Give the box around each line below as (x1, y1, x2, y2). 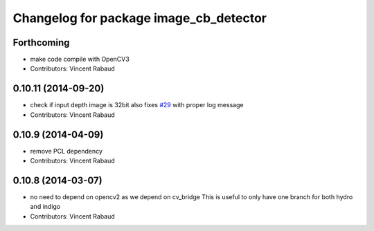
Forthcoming (12, 37, 70, 48)
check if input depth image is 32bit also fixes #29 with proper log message (30, 101, 244, 109)
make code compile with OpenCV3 (30, 55, 130, 64)
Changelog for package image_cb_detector (12, 10, 267, 26)
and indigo (30, 203, 61, 211)
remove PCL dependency (30, 147, 103, 155)
